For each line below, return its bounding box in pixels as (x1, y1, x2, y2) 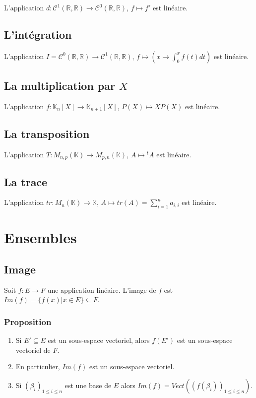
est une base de (64, 380, 112, 390)
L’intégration (4, 26, 72, 42)
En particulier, (15, 361, 60, 372)
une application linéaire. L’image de (47, 284, 156, 295)
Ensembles (4, 227, 77, 248)
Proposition (4, 315, 52, 328)
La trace (4, 174, 48, 189)
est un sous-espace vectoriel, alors (48, 335, 150, 345)
